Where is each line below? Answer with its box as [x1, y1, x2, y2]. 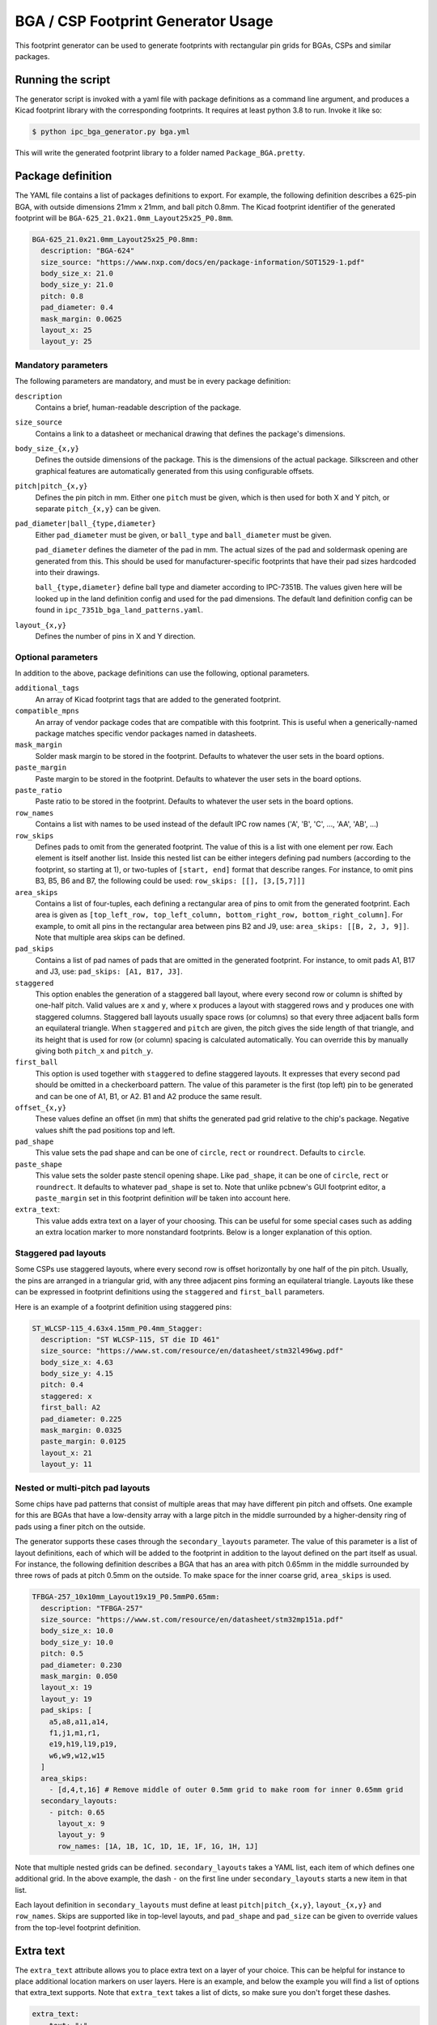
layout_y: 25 [40, 337, 92, 346]
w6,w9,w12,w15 [49, 1750, 105, 1760]
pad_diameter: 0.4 [40, 303, 113, 312]
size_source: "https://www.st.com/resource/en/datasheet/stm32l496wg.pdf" [40, 1346, 344, 1356]
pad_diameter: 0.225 [40, 1414, 122, 1423]
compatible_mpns [15, 706, 80, 716]
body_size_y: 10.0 [40, 1637, 113, 1647]
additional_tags [15, 684, 80, 693]
